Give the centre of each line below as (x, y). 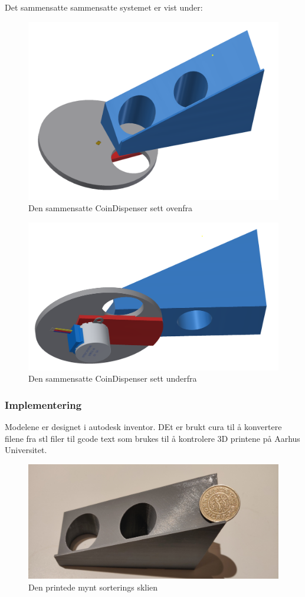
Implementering (43, 404)
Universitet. (26, 450)
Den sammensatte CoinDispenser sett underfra (113, 378)
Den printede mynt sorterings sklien (93, 587)
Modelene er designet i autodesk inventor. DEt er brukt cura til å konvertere (143, 426)
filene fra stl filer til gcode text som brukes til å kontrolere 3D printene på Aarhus (152, 438)
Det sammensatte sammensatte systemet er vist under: (104, 7)
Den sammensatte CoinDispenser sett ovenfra (111, 208)
